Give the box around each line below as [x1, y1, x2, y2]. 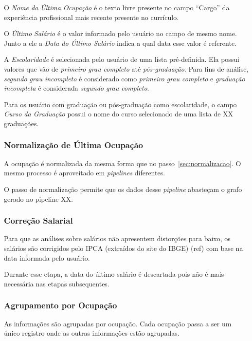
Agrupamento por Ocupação [4, 299, 117, 311]
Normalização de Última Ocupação [4, 139, 143, 151]
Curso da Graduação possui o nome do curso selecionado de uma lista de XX [4, 109, 234, 119]
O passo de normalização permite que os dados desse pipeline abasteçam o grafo [4, 184, 242, 194]
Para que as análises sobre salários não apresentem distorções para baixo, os [4, 233, 231, 244]
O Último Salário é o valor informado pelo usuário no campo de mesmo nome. [4, 28, 237, 38]
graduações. [4, 118, 39, 128]
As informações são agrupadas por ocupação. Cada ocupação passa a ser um [4, 318, 232, 328]
